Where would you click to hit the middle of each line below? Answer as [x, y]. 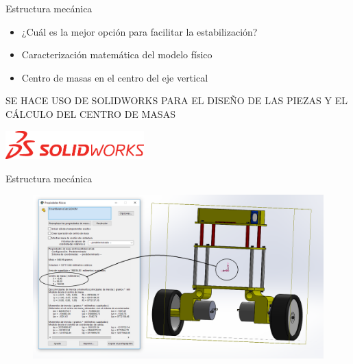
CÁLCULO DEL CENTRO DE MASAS [90, 113]
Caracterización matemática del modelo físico [117, 54]
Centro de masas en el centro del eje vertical [115, 77]
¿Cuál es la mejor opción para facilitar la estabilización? [139, 31]
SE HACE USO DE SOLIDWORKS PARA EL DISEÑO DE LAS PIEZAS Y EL [177, 100]
